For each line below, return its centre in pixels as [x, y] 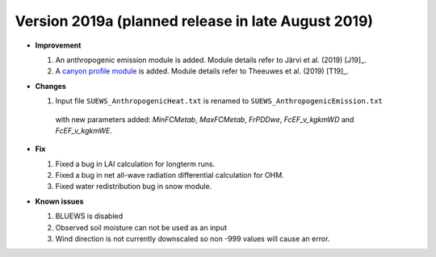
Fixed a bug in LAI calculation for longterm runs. [135, 164]
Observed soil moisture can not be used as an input [141, 227]
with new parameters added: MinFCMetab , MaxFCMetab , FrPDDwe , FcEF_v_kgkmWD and [205, 119]
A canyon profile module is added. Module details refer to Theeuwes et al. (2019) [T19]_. [202, 71]
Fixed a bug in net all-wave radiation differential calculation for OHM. [170, 175]
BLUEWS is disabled [89, 216]
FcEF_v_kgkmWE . [84, 130]
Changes [50, 86]
